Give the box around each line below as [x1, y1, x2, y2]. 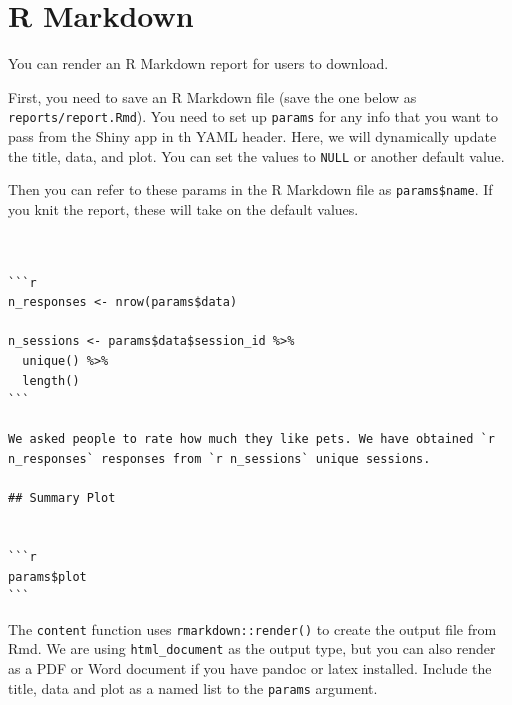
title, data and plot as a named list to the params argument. [8, 677, 378, 698]
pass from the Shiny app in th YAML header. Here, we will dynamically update [8, 125, 497, 146]
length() [22, 373, 80, 388]
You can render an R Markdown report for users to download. [8, 53, 389, 74]
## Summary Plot [8, 491, 116, 506]
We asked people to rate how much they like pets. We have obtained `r [8, 432, 495, 447]
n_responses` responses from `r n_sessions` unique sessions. [8, 452, 431, 466]
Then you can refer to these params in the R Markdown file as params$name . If [8, 179, 493, 200]
